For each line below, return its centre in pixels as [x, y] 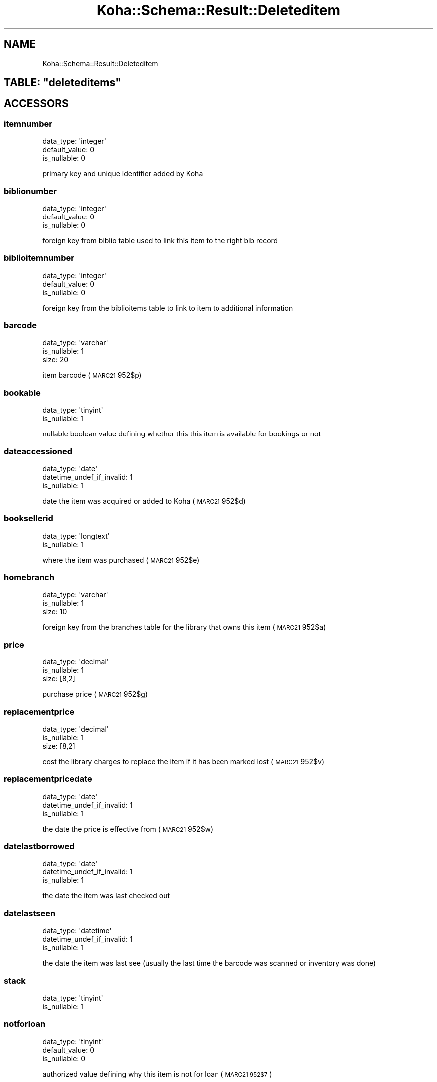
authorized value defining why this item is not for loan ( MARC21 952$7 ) [157, 1074]
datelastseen [30, 913]
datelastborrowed [39, 846]
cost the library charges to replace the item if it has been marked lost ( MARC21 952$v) [183, 761]
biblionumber [30, 191]
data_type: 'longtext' [76, 536]
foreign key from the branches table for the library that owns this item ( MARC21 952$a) [184, 627]
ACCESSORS [36, 104]
